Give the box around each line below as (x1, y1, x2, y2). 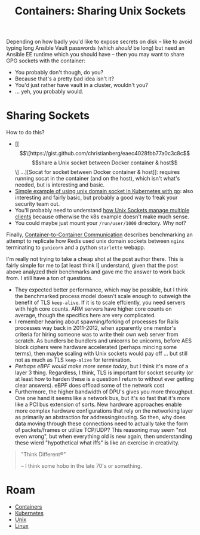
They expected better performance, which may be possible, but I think (14, 286, 188, 293)
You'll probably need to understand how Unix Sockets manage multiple (14, 207, 190, 214)
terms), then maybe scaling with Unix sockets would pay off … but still (14, 350, 188, 357)
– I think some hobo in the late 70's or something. (20, 462, 142, 470)
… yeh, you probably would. (14, 88, 84, 95)
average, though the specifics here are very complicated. (14, 312, 156, 319)
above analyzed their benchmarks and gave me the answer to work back (6, 268, 186, 275)
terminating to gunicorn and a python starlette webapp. (6, 244, 146, 251)
